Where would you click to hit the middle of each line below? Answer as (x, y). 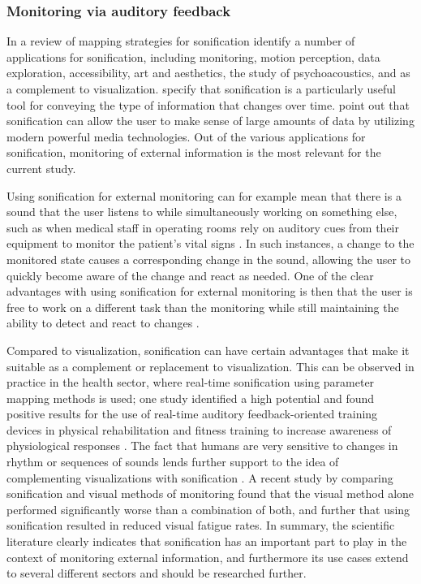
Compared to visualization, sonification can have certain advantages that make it (208, 350)
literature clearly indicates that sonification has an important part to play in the (207, 541)
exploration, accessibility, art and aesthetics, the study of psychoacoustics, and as (208, 73)
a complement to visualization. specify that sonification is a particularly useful (201, 89)
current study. (41, 168)
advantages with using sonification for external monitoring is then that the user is (210, 291)
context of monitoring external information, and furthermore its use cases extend (208, 557)
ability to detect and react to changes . (103, 323)
